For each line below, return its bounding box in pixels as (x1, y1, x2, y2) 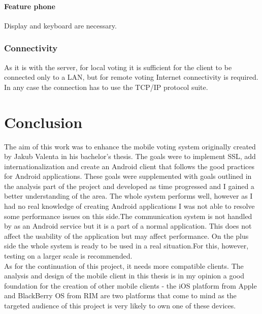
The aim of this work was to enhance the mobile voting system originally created (4, 141, 256, 151)
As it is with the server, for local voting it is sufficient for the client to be (4, 61, 232, 72)
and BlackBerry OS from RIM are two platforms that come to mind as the (4, 290, 237, 301)
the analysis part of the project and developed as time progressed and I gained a (4, 180, 254, 191)
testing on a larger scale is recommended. (4, 250, 133, 261)
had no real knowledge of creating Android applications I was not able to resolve (4, 201, 255, 211)
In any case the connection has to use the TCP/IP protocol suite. (4, 81, 208, 92)
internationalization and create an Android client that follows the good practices (4, 161, 255, 171)
